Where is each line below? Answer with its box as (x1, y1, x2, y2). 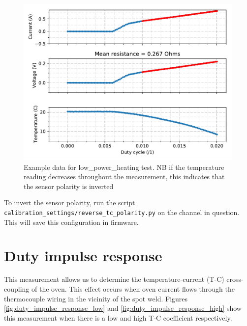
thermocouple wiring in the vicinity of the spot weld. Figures (4, 293, 188, 303)
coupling (4, 283, 30, 294)
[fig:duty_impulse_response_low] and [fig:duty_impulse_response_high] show (4, 303, 242, 313)
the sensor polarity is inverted (24, 181, 114, 191)
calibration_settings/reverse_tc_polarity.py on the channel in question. (4, 207, 240, 217)
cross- (226, 274, 244, 284)
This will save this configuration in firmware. (4, 217, 139, 227)
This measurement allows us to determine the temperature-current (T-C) (4, 274, 224, 284)
